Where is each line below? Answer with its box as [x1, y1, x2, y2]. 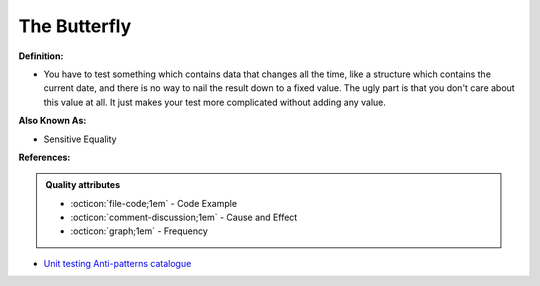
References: [18, 151, 71, 163]
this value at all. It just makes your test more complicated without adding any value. [43, 96, 387, 108]
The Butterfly [18, 15, 132, 37]
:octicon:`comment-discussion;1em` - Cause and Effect [70, 211, 298, 224]
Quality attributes [45, 179, 120, 191]
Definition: [18, 50, 64, 62]
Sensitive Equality [43, 133, 117, 145]
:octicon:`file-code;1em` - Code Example [70, 197, 238, 209]
